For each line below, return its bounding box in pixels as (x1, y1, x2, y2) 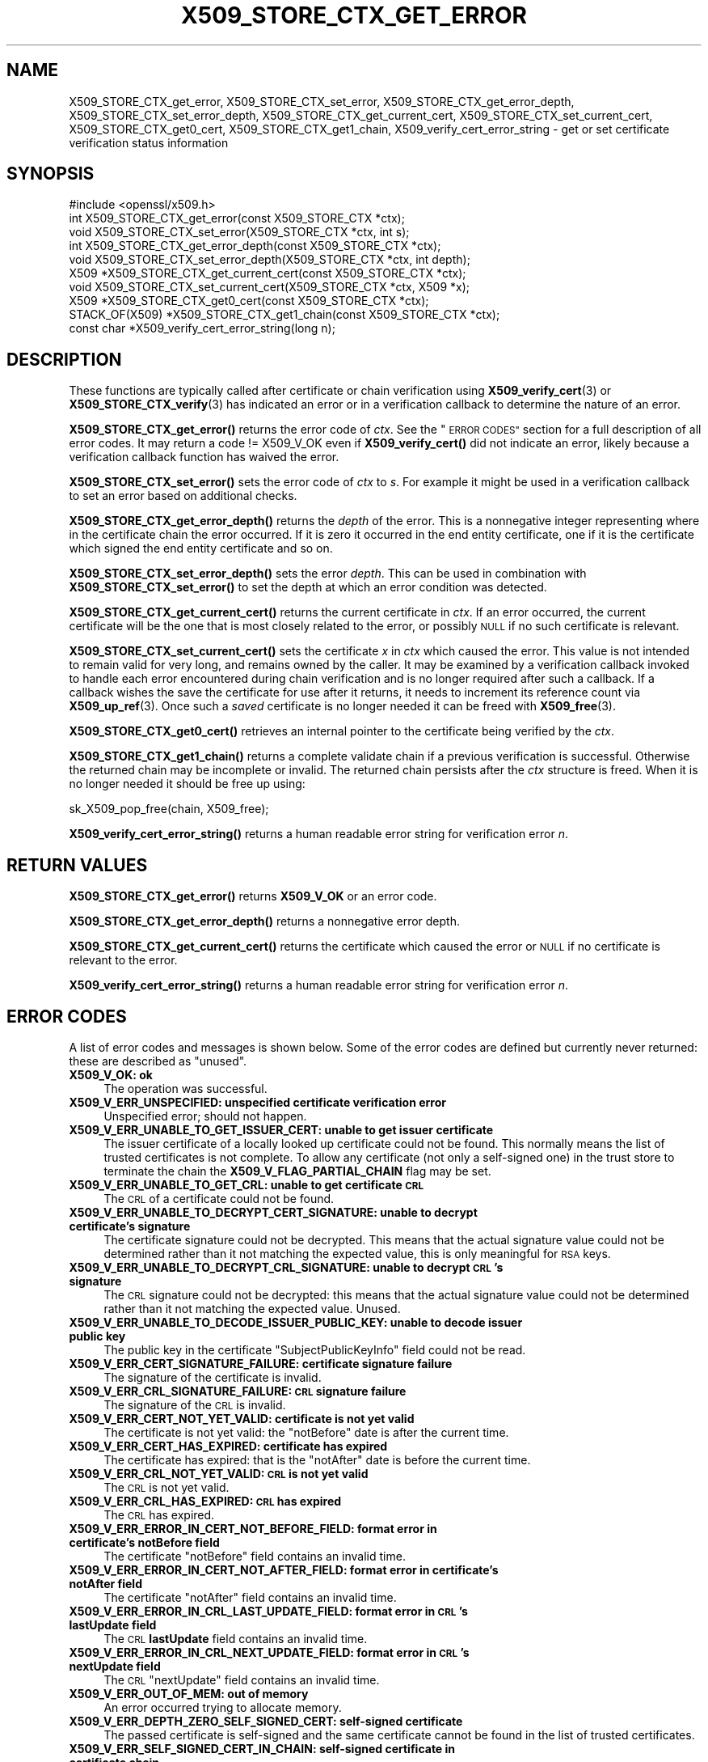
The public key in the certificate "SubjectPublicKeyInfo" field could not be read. (103, 1342, 526, 1357)
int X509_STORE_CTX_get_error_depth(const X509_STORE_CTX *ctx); (69, 239, 441, 253)
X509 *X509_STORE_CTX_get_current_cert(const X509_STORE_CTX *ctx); (69, 266, 466, 281)
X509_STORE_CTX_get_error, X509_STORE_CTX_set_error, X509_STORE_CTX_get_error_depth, (69, 94, 575, 108)
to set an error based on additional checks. (69, 489, 297, 503)
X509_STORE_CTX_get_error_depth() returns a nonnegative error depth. (69, 914, 460, 929)
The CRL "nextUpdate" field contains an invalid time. (103, 1672, 380, 1687)
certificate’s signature (69, 1218, 191, 1233)
